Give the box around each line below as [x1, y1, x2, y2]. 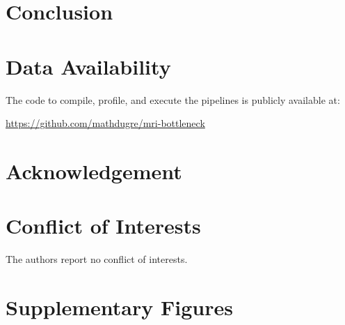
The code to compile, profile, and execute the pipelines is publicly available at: [6, 92, 340, 107]
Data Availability [6, 52, 171, 80]
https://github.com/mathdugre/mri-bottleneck [6, 116, 205, 130]
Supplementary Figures [6, 292, 233, 321]
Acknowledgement [6, 156, 182, 185]
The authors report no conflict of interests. [6, 252, 188, 266]
